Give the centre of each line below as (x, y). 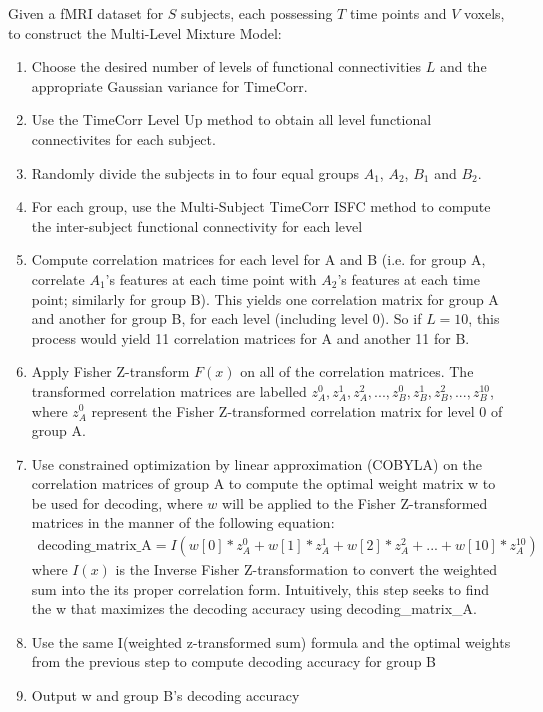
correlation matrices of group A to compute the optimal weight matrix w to (263, 483)
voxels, (484, 13)
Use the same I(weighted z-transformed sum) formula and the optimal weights (271, 641)
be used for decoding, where (117, 502)
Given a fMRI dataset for (86, 13)
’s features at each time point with (211, 278)
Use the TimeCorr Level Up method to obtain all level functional (231, 119)
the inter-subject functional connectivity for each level (197, 225)
